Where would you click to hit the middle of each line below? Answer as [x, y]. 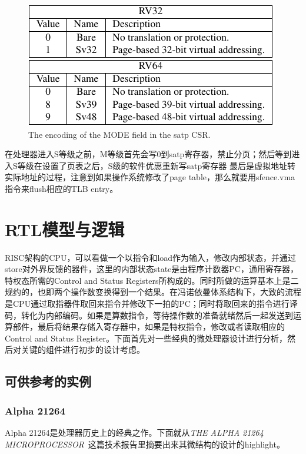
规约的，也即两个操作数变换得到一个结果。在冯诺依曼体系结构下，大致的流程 [153, 292]
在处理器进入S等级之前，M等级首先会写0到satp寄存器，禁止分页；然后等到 [148, 154]
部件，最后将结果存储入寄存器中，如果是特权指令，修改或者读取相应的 [149, 327]
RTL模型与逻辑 [65, 229]
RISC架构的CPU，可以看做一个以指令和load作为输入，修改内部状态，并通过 [151, 257]
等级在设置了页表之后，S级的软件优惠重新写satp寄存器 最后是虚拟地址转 [156, 165]
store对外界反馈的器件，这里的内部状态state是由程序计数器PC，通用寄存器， [152, 269]
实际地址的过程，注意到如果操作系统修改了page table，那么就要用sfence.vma [150, 177]
